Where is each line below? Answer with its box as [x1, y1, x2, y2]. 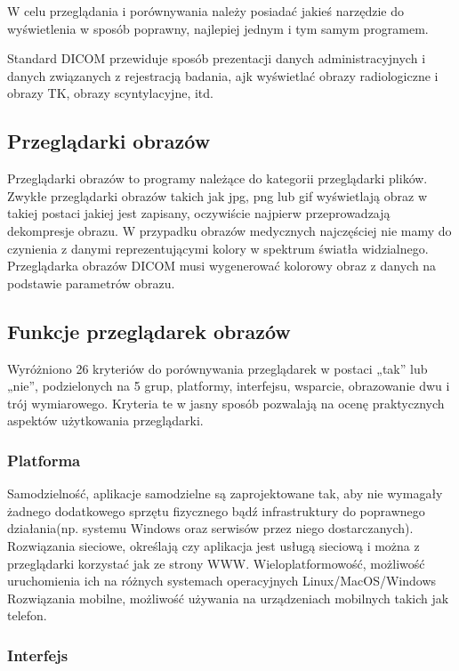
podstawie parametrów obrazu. [7, 273, 175, 292]
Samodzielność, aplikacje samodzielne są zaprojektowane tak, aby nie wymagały [7, 484, 443, 503]
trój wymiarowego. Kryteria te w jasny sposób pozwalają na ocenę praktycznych [7, 393, 445, 412]
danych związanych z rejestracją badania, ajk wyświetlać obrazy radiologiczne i [7, 66, 439, 85]
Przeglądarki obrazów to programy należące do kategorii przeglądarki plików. [7, 169, 428, 188]
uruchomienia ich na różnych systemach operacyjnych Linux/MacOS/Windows [7, 571, 437, 590]
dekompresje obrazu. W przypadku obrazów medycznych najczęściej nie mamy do [7, 221, 452, 239]
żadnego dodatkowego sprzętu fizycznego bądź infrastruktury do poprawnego [7, 501, 425, 520]
